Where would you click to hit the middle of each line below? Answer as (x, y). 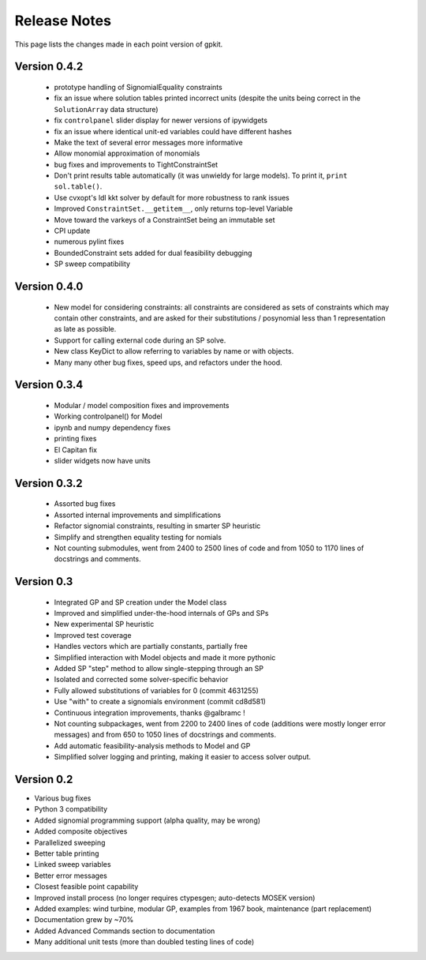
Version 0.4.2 (49, 67)
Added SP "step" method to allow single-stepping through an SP (159, 669)
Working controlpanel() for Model (108, 416)
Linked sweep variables (73, 864)
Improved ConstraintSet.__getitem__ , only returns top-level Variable (174, 208)
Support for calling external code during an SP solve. (140, 340)
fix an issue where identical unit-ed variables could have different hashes (173, 131)
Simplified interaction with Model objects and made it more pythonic (165, 657)
